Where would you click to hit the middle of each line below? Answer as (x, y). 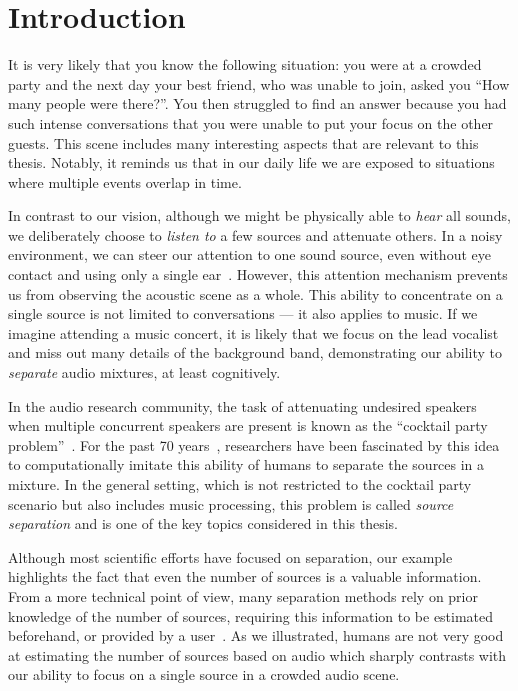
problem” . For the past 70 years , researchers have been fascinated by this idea (254, 444)
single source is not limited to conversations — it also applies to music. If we (243, 313)
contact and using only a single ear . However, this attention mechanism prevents (258, 274)
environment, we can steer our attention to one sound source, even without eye (249, 254)
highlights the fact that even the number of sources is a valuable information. (245, 576)
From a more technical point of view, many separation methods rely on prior (243, 595)
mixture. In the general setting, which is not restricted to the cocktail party (240, 484)
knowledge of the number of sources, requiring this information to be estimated (251, 615)
